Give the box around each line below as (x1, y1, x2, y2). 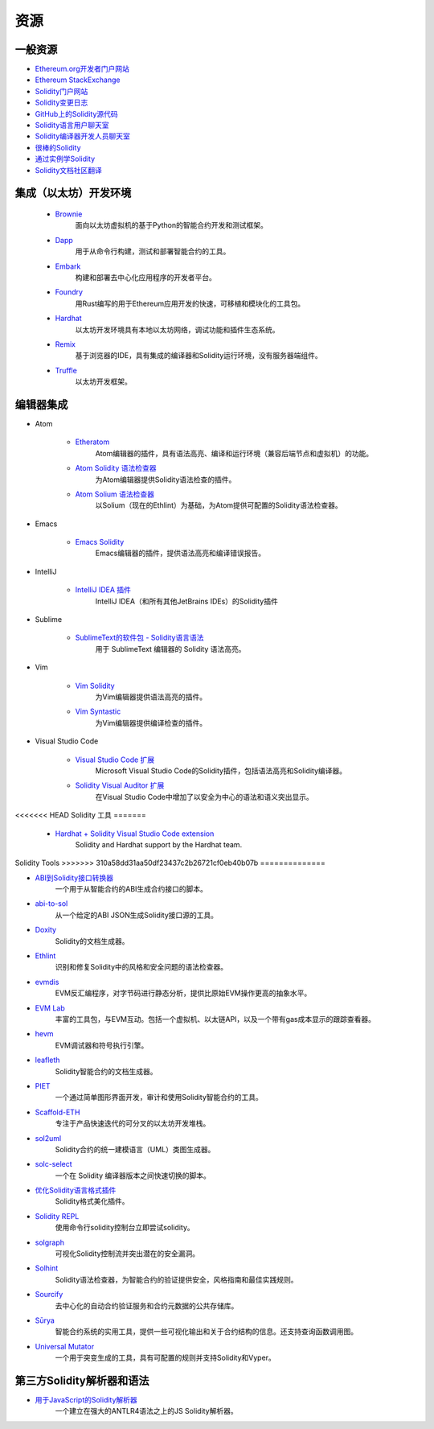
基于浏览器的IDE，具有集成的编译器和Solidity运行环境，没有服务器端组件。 (75, 351, 323, 360)
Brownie (55, 209, 83, 219)
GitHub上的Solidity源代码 (35, 109, 118, 118)
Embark (55, 262, 81, 271)
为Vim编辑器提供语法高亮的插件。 (95, 692, 207, 702)
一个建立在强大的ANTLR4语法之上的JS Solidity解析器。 (55, 1406, 238, 1416)
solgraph (35, 1238, 64, 1247)
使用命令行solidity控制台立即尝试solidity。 (55, 1223, 194, 1233)
